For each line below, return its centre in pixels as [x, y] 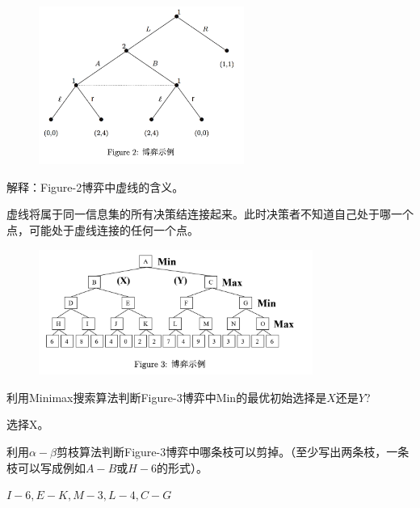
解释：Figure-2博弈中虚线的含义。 [95, 186]
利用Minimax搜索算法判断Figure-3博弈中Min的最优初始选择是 [167, 397]
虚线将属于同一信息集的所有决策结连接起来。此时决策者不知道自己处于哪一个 [210, 214]
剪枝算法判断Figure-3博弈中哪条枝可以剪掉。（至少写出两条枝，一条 [233, 451]
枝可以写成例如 [46, 467]
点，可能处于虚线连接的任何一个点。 [103, 229]
